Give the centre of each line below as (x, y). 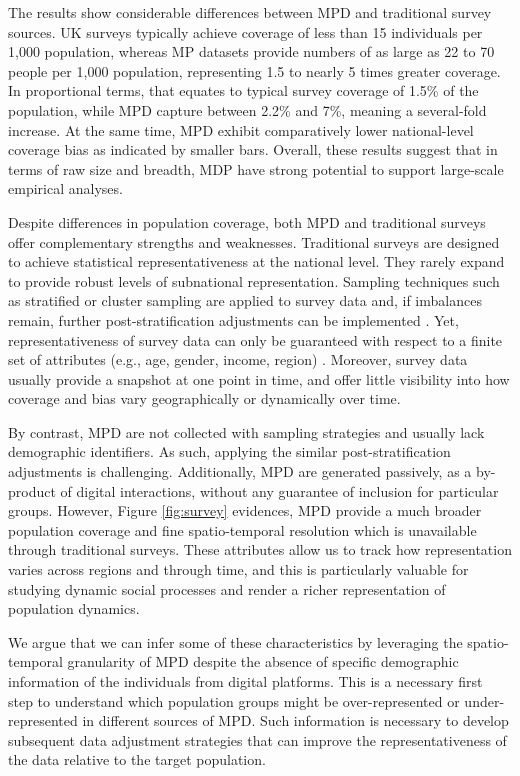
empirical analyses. (65, 188)
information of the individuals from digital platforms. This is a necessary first (245, 681)
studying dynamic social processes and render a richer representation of (227, 588)
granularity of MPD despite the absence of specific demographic (263, 661)
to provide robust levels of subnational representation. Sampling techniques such (254, 280)
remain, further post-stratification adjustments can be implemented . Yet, (233, 319)
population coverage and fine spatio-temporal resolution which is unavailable (242, 529)
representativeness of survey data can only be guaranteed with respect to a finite (255, 339)
